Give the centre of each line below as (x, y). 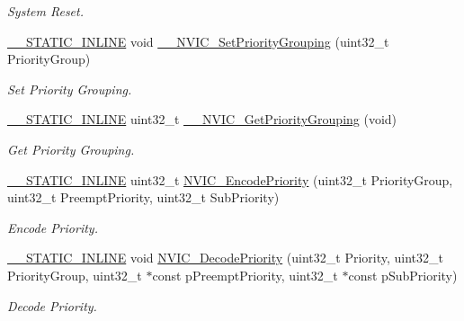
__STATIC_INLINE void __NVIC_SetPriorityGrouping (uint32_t (198, 41)
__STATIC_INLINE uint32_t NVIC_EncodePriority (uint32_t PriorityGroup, (230, 179)
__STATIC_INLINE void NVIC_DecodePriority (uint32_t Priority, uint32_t (225, 258)
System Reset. (45, 11)
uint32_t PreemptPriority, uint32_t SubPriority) (143, 197)
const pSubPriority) (403, 275)
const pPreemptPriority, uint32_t (245, 275)
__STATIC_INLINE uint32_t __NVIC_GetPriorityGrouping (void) (202, 119)
